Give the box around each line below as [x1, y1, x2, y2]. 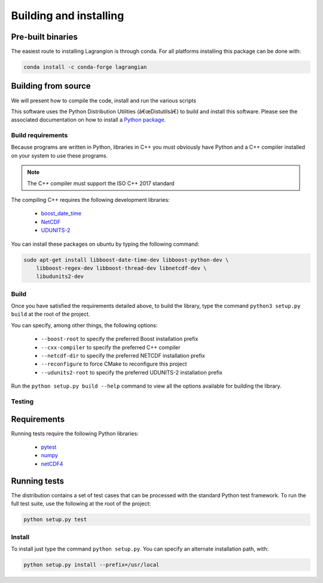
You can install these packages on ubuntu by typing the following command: [11, 240, 200, 247]
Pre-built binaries [11, 32, 78, 42]
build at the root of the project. [11, 310, 90, 318]
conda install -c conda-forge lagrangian [23, 64, 147, 71]
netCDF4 [41, 460, 63, 467]
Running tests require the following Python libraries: [11, 430, 139, 437]
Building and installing [11, 9, 124, 22]
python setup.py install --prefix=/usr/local [23, 561, 160, 568]
